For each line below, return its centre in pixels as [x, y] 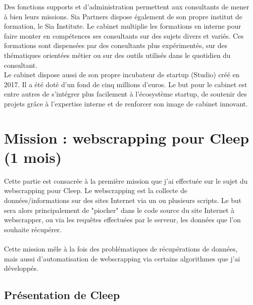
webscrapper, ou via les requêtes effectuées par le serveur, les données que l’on [123, 220]
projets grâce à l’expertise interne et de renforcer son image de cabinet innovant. [126, 103]
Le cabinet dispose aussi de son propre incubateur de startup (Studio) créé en [122, 75]
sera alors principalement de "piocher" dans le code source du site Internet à [119, 210]
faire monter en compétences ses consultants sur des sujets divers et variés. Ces [124, 35]
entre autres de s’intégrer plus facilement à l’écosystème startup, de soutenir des [126, 94]
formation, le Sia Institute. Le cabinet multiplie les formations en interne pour [123, 26]
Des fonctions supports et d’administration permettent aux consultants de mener [127, 6]
